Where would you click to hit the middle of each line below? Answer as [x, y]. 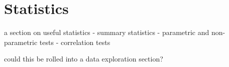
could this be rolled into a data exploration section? [84, 59]
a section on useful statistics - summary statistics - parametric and [107, 32]
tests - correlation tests [75, 42]
